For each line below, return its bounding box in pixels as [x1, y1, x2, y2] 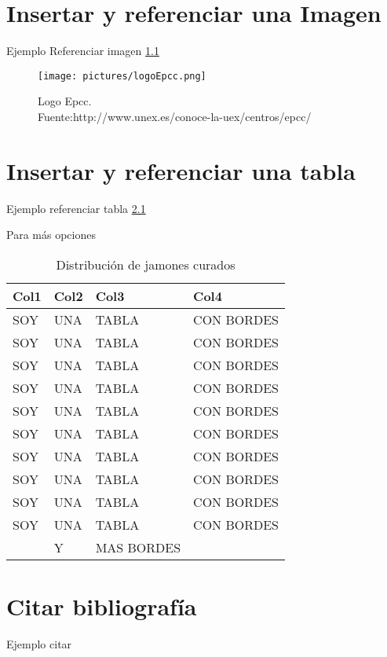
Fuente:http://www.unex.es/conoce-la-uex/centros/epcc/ [38, 108, 312, 124]
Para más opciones [6, 226, 96, 243]
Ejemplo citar [6, 636, 72, 651]
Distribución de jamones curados [56, 255, 235, 273]
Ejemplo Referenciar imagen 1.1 [6, 42, 159, 59]
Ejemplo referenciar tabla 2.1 [6, 200, 146, 216]
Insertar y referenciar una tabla [6, 154, 356, 186]
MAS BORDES [95, 538, 181, 556]
